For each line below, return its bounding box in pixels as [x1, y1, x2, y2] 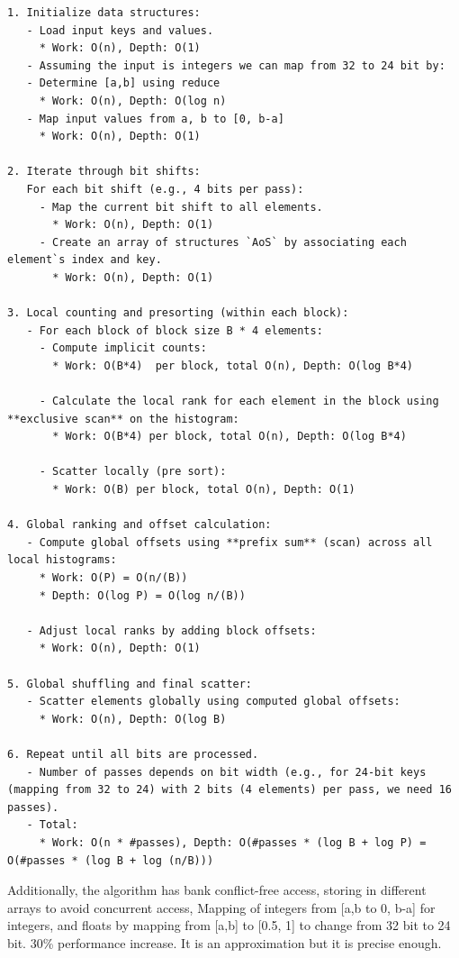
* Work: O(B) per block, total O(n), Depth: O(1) [52, 483, 355, 497]
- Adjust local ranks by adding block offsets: [26, 624, 317, 637]
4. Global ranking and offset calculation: [7, 518, 272, 532]
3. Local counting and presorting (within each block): [7, 306, 349, 320]
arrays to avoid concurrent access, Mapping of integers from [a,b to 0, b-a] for [7, 898, 436, 917]
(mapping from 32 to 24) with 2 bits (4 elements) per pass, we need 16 [7, 783, 452, 797]
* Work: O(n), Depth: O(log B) [39, 712, 227, 725]
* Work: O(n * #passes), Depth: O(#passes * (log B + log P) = [39, 835, 427, 849]
